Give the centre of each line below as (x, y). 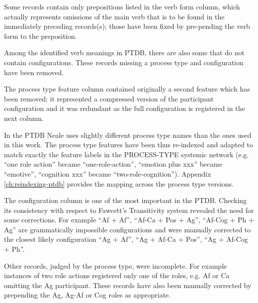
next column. (24, 118)
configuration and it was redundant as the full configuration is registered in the (125, 108)
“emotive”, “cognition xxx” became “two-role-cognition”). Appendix (108, 173)
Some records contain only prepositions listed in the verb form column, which (122, 6)
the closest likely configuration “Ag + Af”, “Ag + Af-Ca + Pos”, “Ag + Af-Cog (126, 239)
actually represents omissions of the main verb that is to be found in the (114, 16)
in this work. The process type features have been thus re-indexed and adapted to (129, 145)
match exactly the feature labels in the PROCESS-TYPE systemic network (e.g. (127, 154)
